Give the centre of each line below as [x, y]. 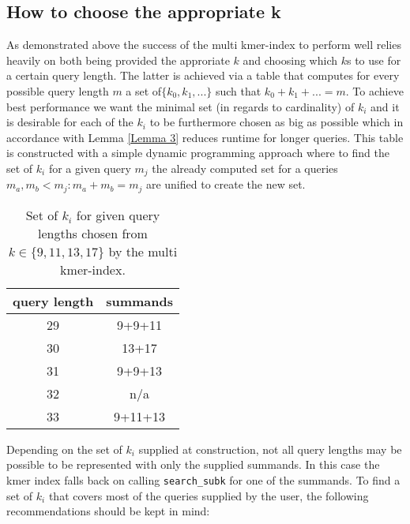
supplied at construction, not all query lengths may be [270, 449]
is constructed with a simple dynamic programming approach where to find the [198, 153]
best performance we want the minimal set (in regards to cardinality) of [181, 106]
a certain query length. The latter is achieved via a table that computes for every [203, 75]
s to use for [374, 60]
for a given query [90, 168]
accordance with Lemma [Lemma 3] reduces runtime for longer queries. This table [205, 137]
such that [238, 90]
